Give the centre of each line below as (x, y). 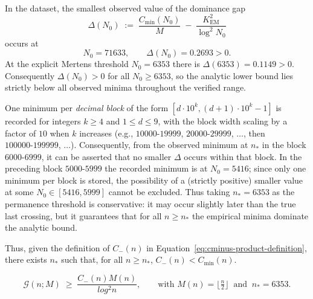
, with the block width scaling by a (223, 121)
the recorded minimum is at (156, 168)
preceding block (34, 168)
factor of (21, 133)
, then (254, 133)
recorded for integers (43, 121)
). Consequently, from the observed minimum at (159, 145)
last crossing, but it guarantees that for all (83, 215)
